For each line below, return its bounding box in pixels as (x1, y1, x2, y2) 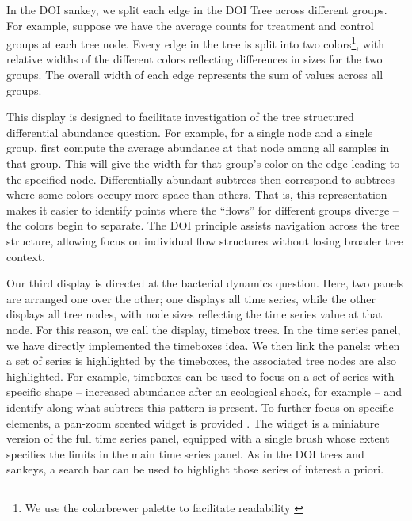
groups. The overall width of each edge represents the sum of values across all (6, 67, 383, 83)
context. (6, 248, 45, 264)
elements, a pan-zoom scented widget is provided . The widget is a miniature (6, 414, 380, 431)
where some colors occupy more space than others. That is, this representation (6, 186, 387, 203)
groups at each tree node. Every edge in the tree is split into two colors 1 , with (6, 33, 385, 51)
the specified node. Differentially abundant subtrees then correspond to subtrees (6, 170, 395, 187)
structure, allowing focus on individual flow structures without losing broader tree (6, 232, 404, 249)
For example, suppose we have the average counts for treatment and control (6, 17, 374, 33)
